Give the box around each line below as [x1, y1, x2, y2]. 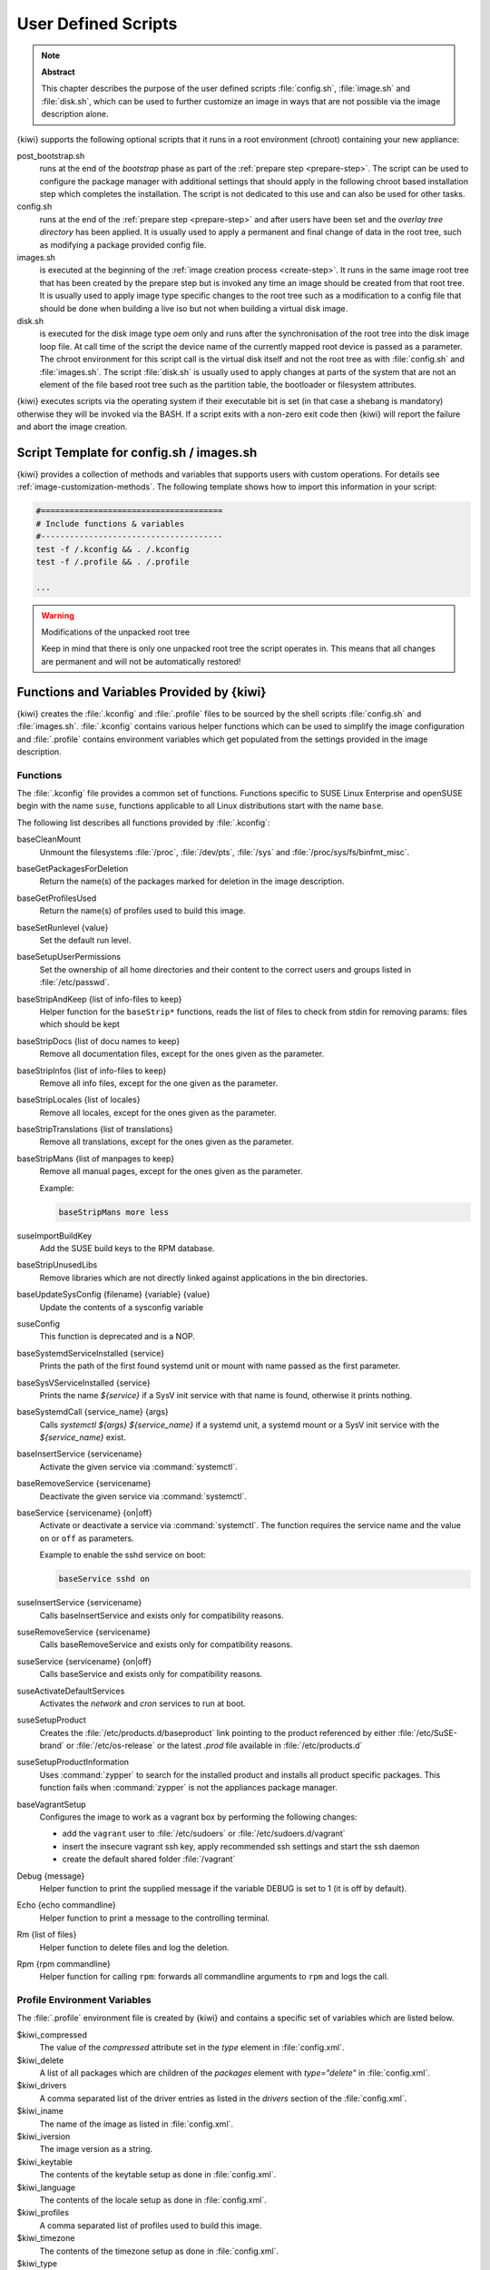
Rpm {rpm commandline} [16, 1958, 111, 1969]
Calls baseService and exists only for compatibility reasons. [39, 1669, 263, 1680]
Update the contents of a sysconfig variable [39, 1301, 204, 1312]
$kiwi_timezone [16, 2233, 75, 2244]
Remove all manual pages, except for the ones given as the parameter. [39, 1166, 303, 1177]
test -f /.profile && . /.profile [35, 557, 190, 567]
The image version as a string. [39, 2144, 153, 2155]
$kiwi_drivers [16, 2080, 67, 2091]
